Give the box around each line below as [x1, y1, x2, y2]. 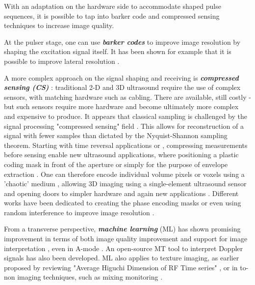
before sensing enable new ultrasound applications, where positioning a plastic [4, 149, 239, 160]
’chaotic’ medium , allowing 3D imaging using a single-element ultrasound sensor [4, 178, 247, 189]
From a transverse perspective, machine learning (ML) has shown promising [4, 224, 241, 234]
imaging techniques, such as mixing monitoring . [17, 272, 163, 282]
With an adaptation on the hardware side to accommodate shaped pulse [4, 1, 221, 11]
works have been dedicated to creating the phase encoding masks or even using [4, 198, 241, 208]
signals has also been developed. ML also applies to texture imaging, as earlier [4, 253, 239, 263]
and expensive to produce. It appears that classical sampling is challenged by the [4, 111, 247, 121]
